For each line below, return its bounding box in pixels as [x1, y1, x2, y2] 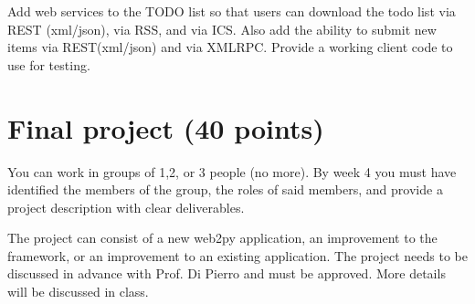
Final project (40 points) [7, 109, 324, 146]
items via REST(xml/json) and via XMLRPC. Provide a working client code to [7, 37, 453, 57]
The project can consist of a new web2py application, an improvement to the [7, 228, 438, 247]
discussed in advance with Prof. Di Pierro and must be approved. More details [7, 264, 446, 283]
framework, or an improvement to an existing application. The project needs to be [7, 246, 468, 265]
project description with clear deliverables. [7, 197, 245, 216]
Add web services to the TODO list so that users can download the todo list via [7, 2, 456, 20]
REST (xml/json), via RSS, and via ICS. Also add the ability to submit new [7, 19, 437, 38]
